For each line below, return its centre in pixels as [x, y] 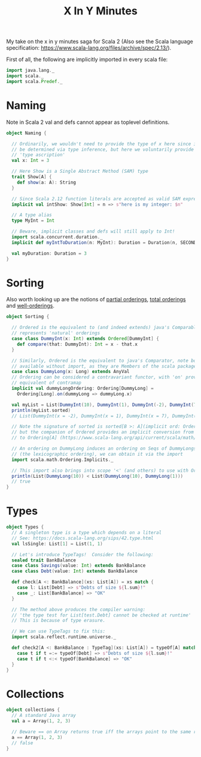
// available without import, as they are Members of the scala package [104, 366]
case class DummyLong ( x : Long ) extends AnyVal [71, 372]
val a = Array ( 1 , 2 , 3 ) [41, 721]
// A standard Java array [44, 716]
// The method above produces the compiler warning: [79, 609]
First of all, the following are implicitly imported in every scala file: [87, 59]
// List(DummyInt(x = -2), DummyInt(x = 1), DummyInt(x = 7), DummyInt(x [105, 416]
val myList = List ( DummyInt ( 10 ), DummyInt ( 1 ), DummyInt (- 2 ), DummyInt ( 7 [104, 405]
